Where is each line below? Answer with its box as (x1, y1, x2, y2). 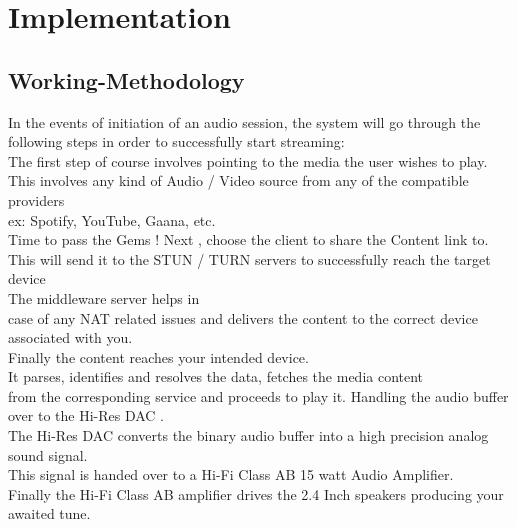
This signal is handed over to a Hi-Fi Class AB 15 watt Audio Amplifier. (8, 464, 454, 485)
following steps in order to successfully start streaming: (8, 131, 345, 152)
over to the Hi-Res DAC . (8, 405, 165, 426)
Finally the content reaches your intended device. (8, 346, 309, 367)
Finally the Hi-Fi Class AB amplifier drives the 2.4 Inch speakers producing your (8, 483, 504, 504)
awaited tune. (8, 503, 91, 524)
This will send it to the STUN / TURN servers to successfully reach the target (8, 248, 491, 269)
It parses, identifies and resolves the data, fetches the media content (8, 366, 424, 387)
